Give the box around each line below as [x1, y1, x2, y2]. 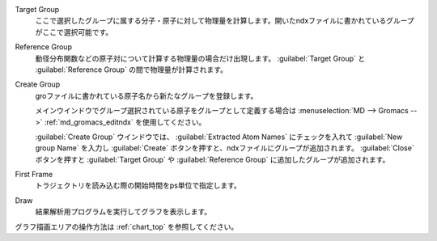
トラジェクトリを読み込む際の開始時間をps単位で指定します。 [35, 180, 242, 190]
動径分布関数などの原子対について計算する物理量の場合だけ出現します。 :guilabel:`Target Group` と [35, 53, 366, 63]
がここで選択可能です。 [35, 27, 113, 36]
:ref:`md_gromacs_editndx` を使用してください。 [44, 117, 206, 127]
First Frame [15, 170, 53, 180]
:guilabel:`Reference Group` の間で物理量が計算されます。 [35, 65, 228, 74]
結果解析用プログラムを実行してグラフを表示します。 [35, 207, 212, 217]
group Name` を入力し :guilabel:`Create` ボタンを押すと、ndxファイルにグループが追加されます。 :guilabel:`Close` [35, 143, 414, 153]
